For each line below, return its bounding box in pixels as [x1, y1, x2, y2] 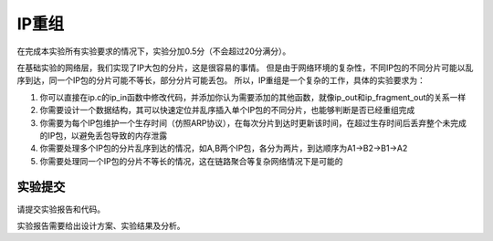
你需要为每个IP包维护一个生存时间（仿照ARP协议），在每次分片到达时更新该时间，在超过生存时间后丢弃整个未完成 [39, 117, 467, 128]
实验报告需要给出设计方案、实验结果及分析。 [16, 220, 185, 231]
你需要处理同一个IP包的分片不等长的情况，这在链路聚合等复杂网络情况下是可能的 [39, 155, 343, 166]
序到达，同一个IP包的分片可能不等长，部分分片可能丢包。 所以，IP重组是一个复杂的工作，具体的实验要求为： [16, 75, 426, 86]
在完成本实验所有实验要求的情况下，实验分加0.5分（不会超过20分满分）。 [16, 46, 291, 57]
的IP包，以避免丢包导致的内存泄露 [39, 130, 168, 141]
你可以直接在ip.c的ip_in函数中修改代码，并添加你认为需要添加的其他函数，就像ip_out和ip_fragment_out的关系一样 [39, 91, 467, 102]
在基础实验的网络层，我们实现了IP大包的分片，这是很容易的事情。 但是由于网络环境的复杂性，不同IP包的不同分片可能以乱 [16, 62, 474, 73]
